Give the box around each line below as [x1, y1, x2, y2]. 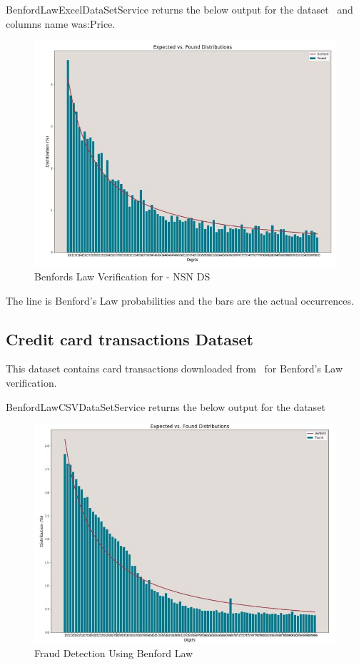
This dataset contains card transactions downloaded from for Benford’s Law [6, 361, 343, 376]
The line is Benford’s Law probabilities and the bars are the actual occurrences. [6, 293, 354, 308]
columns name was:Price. [6, 16, 116, 31]
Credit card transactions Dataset [6, 328, 253, 350]
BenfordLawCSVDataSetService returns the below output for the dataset [6, 399, 325, 414]
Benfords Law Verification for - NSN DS [34, 268, 211, 283]
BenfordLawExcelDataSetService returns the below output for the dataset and [6, 2, 353, 16]
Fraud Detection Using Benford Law [34, 646, 193, 661]
